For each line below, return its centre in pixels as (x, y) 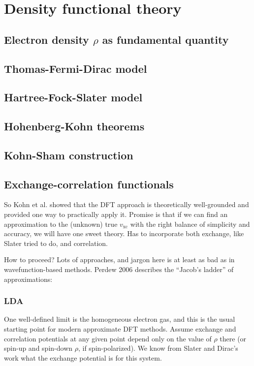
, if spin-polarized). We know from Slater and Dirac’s (158, 348)
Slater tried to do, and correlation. (56, 243)
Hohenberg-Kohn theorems (74, 126)
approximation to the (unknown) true (61, 224)
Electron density (47, 39)
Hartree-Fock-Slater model (73, 97)
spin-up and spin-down (38, 348)
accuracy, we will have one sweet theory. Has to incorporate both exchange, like (124, 233)
